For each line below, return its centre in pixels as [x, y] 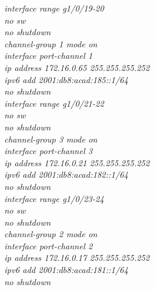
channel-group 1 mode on [51, 43]
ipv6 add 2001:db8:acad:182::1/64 [66, 174]
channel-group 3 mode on [51, 139]
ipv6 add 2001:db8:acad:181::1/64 [66, 270]
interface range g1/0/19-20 [54, 8]
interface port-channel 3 [48, 151]
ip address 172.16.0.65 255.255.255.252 [77, 67]
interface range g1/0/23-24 [54, 198]
